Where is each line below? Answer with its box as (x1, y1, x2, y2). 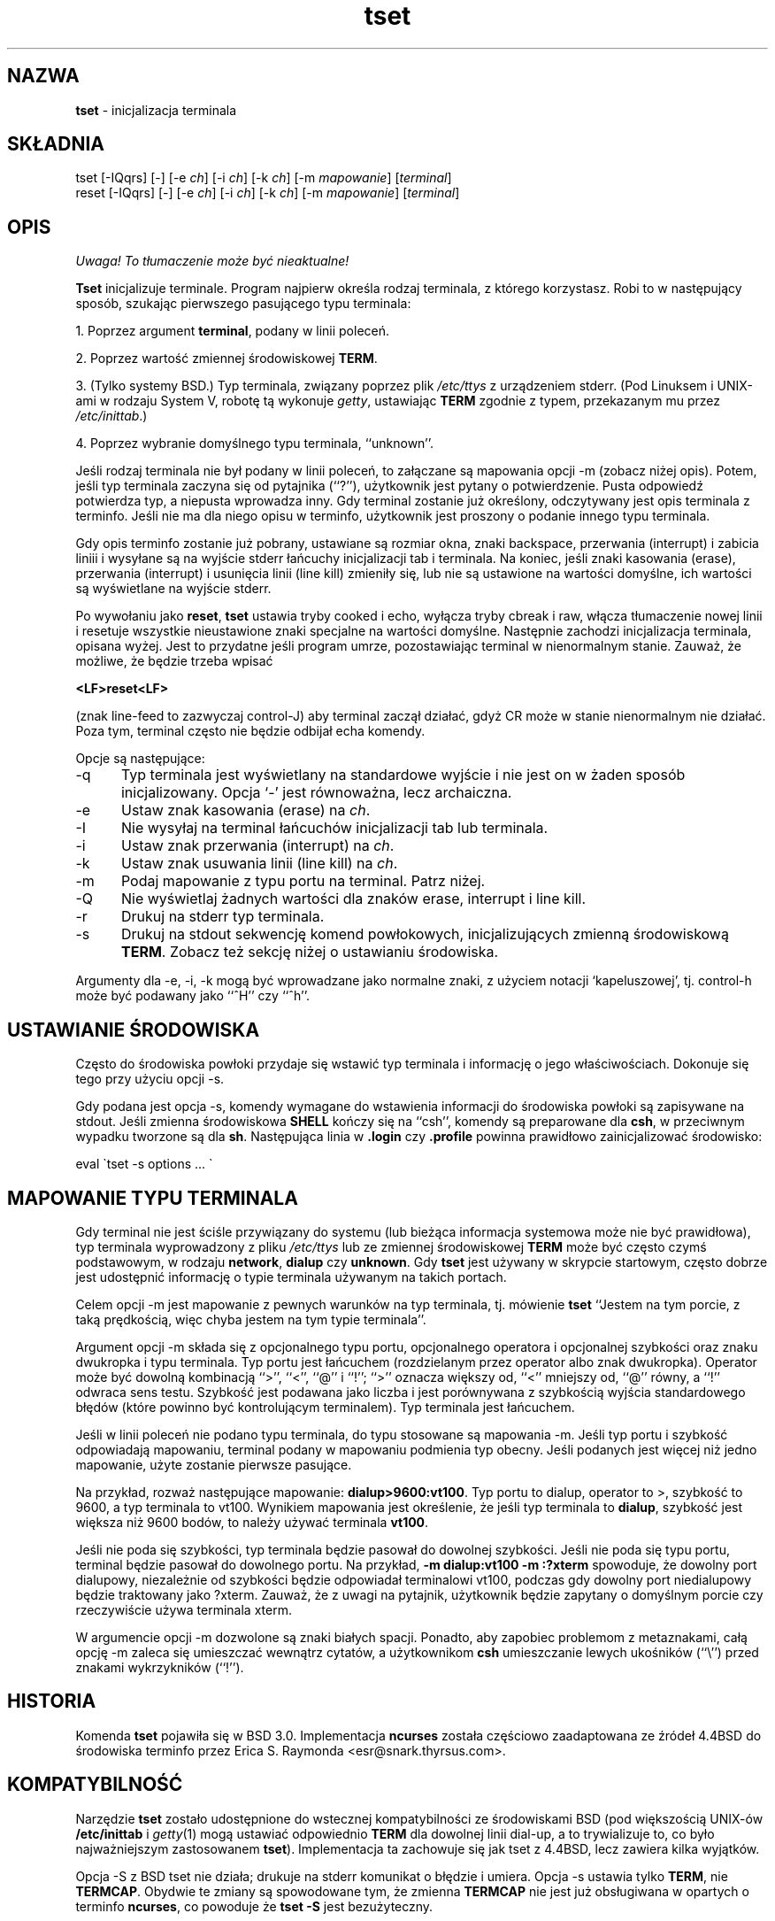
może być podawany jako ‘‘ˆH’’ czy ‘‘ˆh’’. (75, 988, 310, 1004)
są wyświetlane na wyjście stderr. (75, 581, 272, 597)
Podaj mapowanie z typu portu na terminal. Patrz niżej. (120, 872, 486, 891)
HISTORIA (7, 1690, 96, 1713)
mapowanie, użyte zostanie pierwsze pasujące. (75, 1456, 352, 1472)
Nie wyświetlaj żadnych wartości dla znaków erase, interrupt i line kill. (120, 890, 587, 908)
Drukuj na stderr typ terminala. (120, 907, 325, 926)
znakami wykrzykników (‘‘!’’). (75, 1659, 244, 1675)
